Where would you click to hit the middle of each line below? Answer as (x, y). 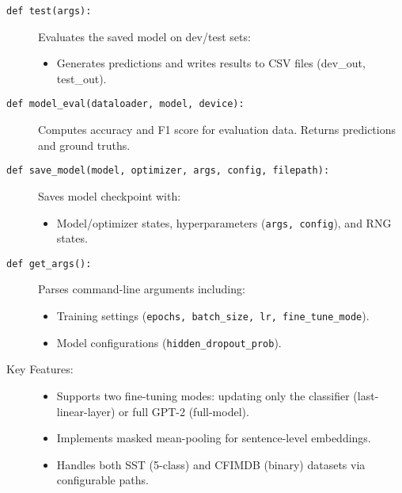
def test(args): (49, 11)
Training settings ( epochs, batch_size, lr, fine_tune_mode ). (213, 316)
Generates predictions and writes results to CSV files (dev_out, (211, 63)
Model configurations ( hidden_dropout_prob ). (169, 342)
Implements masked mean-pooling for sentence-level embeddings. (214, 438)
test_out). (82, 78)
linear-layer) (86, 411)
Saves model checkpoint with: (110, 195)
